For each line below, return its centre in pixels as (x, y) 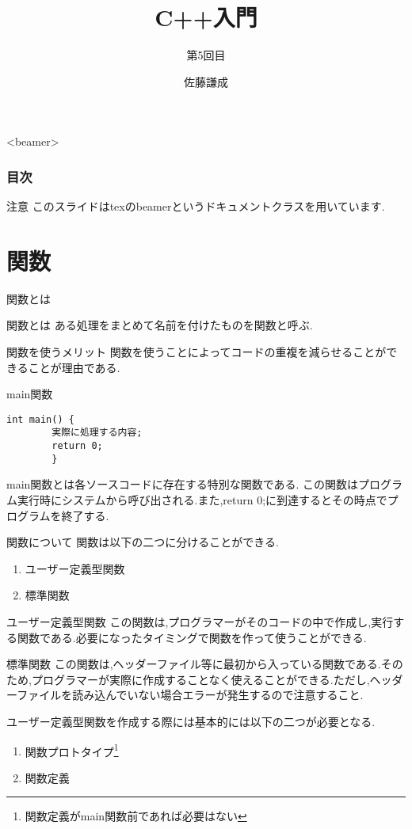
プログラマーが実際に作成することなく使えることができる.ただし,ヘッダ (217, 679)
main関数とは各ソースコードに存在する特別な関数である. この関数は (183, 484)
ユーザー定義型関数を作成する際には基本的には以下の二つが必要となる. (191, 721)
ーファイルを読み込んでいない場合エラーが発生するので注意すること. (185, 695)
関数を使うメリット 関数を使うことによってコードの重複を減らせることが (196, 352)
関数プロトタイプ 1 (72, 750)
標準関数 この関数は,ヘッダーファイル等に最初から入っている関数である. (194, 664)
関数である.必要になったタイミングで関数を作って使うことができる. (192, 637)
